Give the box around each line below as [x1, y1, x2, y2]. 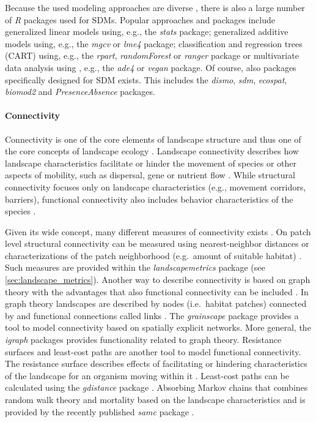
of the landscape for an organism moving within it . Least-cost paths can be [5, 369, 289, 382]
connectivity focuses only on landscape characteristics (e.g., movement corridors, [5, 180, 306, 193]
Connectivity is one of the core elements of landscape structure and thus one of [5, 132, 301, 145]
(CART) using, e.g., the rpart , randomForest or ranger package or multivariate [5, 49, 299, 62]
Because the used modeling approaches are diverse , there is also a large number [5, 1, 305, 13]
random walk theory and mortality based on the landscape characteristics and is [5, 393, 306, 406]
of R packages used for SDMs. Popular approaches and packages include [5, 13, 276, 26]
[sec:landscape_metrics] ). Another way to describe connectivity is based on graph [5, 273, 310, 286]
